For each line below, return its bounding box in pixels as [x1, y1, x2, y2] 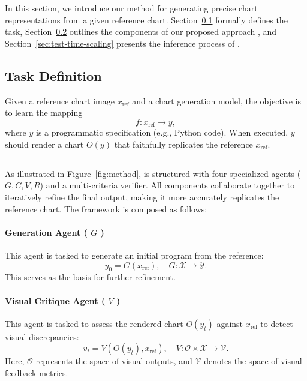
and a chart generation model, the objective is [132, 94, 302, 107]
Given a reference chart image [5, 94, 115, 107]
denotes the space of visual [204, 355, 302, 367]
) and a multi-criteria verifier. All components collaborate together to [40, 179, 295, 191]
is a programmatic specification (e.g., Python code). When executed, [36, 126, 288, 139]
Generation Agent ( [5, 226, 88, 238]
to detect [260, 317, 293, 329]
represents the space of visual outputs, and [35, 355, 192, 367]
